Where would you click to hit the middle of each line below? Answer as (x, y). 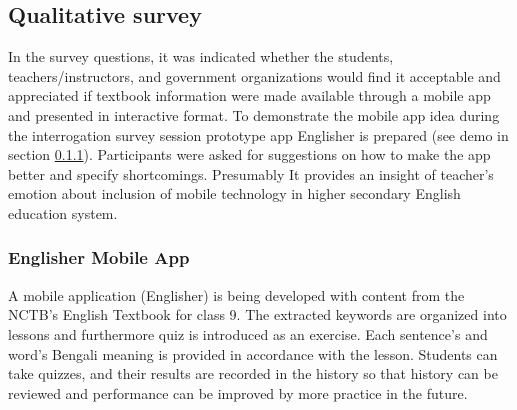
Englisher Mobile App (99, 257)
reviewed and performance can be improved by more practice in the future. (238, 392)
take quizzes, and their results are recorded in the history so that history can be (253, 373)
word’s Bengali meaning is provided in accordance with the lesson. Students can (253, 353)
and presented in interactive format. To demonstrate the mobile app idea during (254, 114)
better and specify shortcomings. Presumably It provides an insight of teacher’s (251, 173)
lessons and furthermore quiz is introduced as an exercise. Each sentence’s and (248, 333)
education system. (63, 212)
